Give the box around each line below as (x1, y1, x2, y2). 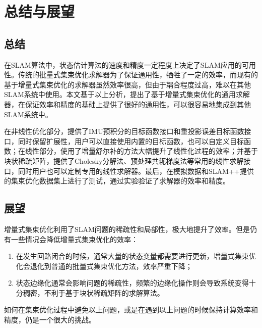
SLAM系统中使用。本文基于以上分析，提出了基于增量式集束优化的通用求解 (4, 89, 250, 100)
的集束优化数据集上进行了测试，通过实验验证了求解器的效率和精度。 (4, 175, 230, 186)
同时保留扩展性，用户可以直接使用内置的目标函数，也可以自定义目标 (18, 135, 244, 146)
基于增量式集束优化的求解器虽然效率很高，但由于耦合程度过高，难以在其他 (4, 79, 251, 89)
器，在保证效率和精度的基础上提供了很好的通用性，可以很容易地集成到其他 (4, 99, 251, 109)
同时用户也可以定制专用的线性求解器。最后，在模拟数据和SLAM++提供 (18, 165, 254, 176)
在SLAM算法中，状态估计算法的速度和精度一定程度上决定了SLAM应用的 (4, 59, 242, 70)
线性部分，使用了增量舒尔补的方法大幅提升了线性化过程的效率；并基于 (25, 146, 258, 156)
